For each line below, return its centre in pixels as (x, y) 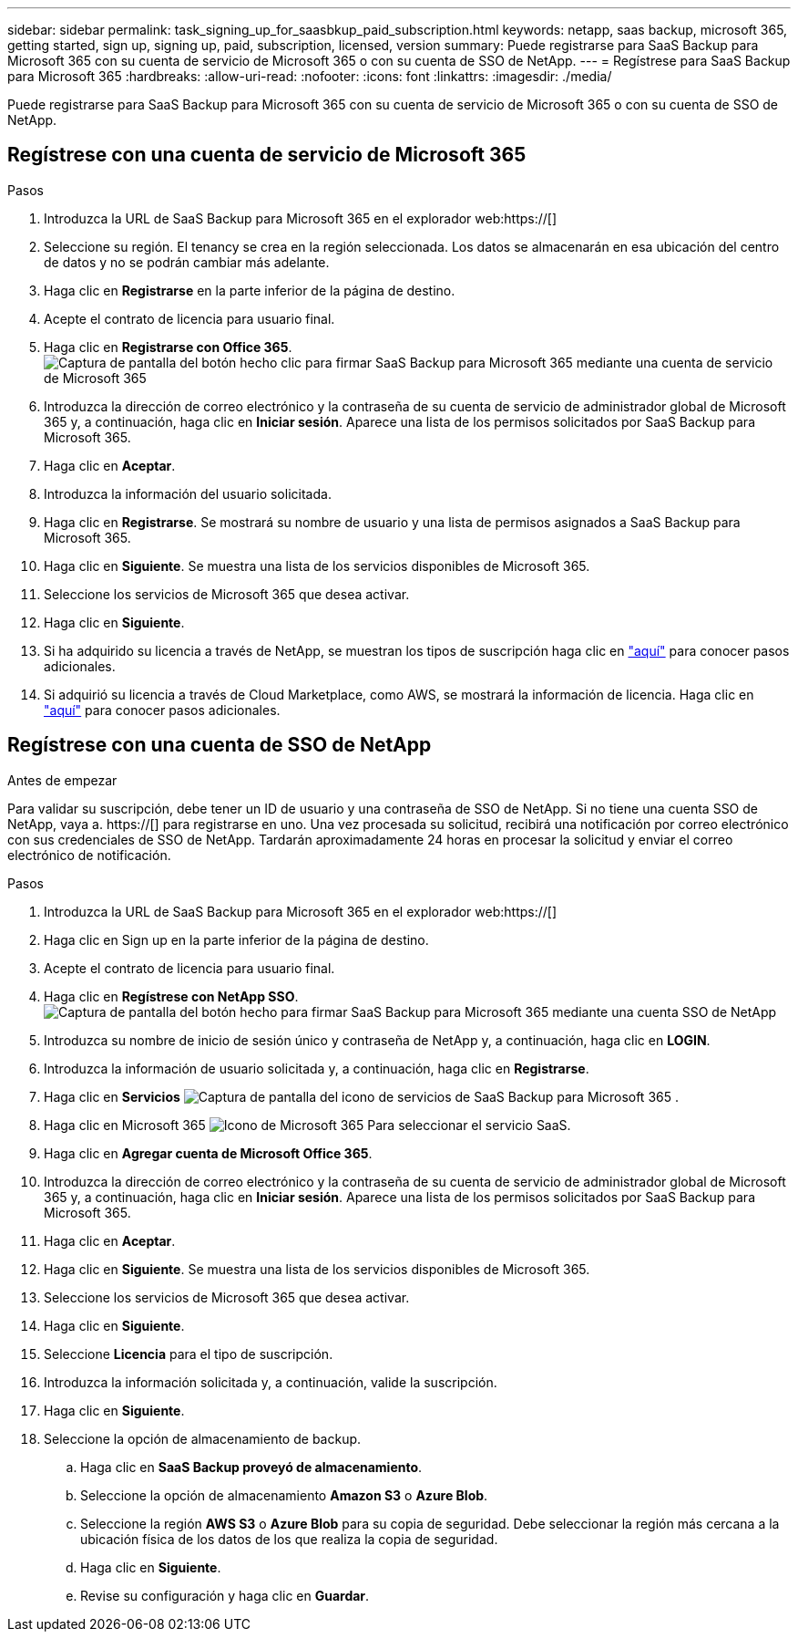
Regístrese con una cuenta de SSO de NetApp (220, 745)
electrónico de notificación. (89, 855)
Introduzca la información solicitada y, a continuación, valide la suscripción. (271, 1382)
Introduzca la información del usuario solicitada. (188, 493)
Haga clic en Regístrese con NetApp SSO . (171, 996)
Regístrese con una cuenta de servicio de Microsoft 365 (267, 155)
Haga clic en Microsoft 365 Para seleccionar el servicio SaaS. (307, 1125)
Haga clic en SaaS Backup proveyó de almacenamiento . (251, 1467)
